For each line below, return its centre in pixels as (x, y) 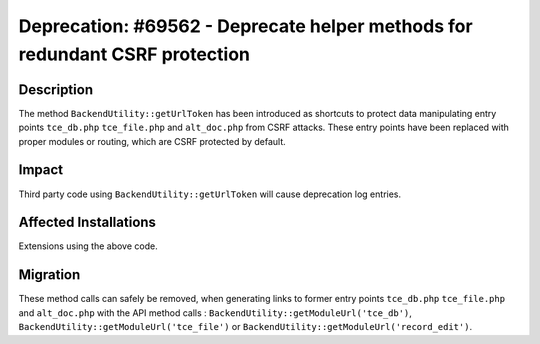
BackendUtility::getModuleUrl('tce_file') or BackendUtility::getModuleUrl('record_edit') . (245, 327)
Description (56, 89)
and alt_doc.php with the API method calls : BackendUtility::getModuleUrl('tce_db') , (215, 312)
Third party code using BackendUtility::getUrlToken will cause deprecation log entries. (210, 194)
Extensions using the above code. (88, 246)
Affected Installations (87, 222)
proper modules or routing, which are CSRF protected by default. (152, 141)
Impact (41, 170)
